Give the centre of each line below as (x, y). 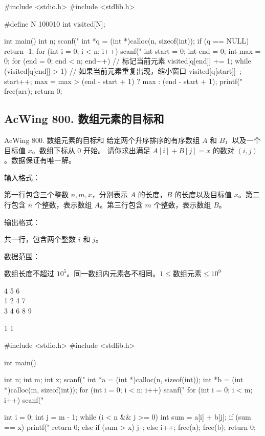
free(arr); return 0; (33, 91)
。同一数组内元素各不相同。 (113, 273)
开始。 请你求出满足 (117, 150)
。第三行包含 (121, 204)
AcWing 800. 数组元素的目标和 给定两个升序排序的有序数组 (102, 140)
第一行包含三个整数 (36, 194)
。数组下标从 (53, 150)
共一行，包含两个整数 (40, 239)
